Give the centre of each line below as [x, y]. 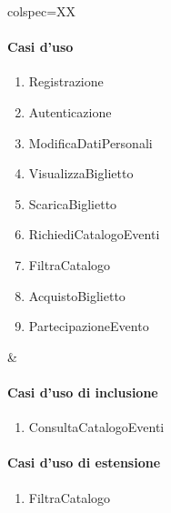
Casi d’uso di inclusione [83, 392]
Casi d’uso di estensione [84, 463]
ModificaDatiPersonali [91, 142]
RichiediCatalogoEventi [94, 234]
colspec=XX [42, 11]
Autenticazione [70, 111]
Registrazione [66, 81]
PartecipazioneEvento [89, 326]
